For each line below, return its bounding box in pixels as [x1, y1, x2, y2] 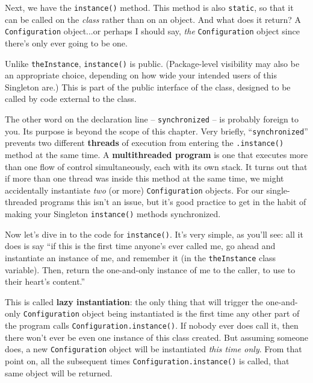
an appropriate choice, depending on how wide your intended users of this [5, 69, 277, 81]
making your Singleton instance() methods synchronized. [5, 207, 221, 220]
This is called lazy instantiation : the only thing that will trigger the [5, 295, 264, 308]
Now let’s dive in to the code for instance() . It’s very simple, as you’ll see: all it [5, 227, 303, 240]
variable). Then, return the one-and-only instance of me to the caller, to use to [5, 263, 296, 276]
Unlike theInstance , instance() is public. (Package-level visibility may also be [5, 57, 300, 69]
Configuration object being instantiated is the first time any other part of [23, 307, 300, 320]
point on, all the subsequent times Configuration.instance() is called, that [5, 354, 290, 367]
